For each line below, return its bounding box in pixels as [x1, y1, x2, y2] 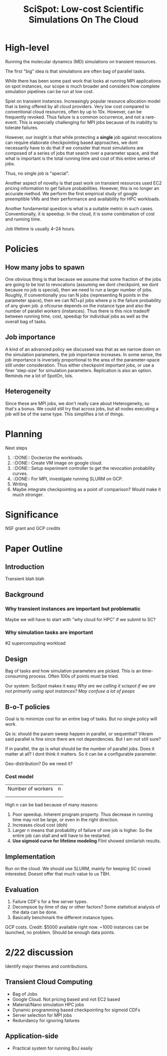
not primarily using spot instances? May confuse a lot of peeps [5, 688, 135, 694]
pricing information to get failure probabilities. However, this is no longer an [5, 185, 160, 191]
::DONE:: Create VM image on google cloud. [12, 460, 103, 466]
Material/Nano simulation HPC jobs [12, 1001, 84, 1007]
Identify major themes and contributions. [5, 963, 88, 969]
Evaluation [5, 885, 39, 894]
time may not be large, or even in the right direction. [12, 817, 119, 823]
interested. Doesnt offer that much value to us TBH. [5, 871, 111, 877]
